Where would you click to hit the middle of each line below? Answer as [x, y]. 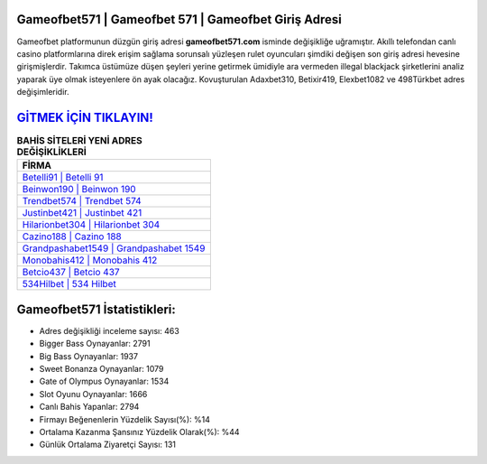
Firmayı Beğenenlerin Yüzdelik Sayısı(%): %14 [125, 419]
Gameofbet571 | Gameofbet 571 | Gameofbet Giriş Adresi [179, 19]
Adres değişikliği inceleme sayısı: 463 [109, 330]
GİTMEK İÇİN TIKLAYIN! [85, 117]
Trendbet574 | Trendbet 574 [82, 201]
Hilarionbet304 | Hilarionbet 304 [91, 225]
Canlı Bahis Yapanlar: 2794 [89, 407]
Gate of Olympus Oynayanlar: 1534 [104, 381]
